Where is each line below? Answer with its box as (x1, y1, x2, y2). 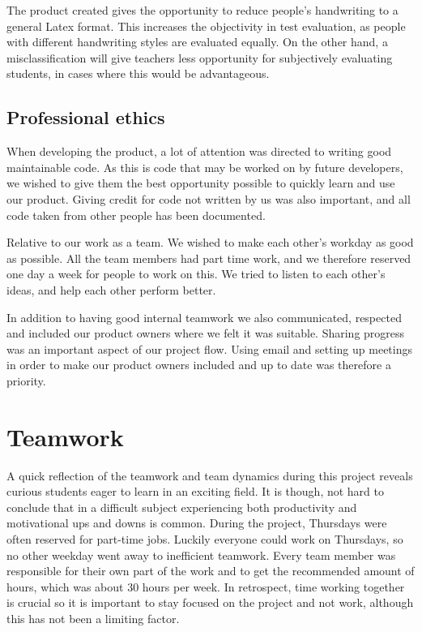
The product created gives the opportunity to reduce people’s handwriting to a (6, 2, 399, 18)
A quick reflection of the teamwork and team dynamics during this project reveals (6, 466, 413, 484)
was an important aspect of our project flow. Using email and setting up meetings (6, 340, 412, 357)
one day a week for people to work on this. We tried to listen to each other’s (6, 265, 386, 282)
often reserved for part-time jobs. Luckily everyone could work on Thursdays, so (6, 530, 403, 547)
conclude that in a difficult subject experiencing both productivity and (6, 498, 357, 515)
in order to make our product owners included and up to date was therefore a (6, 356, 391, 373)
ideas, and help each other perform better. (6, 281, 216, 298)
